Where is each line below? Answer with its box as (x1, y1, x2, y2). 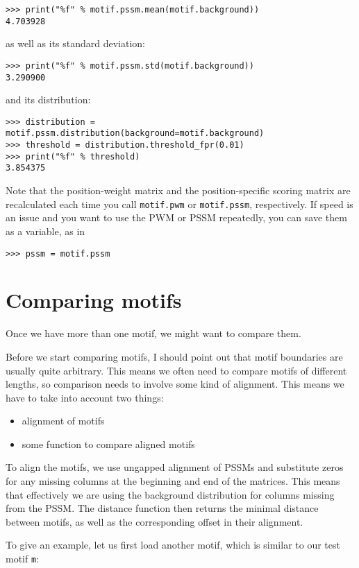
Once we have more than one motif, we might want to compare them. (6, 326, 301, 341)
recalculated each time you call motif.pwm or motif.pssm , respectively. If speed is (6, 196, 353, 211)
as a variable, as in (6, 223, 85, 238)
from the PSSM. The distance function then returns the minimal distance (6, 501, 319, 515)
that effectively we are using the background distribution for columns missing (6, 487, 335, 501)
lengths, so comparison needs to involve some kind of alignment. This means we (6, 377, 344, 391)
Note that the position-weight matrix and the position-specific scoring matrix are (6, 183, 351, 198)
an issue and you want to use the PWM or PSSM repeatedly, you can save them (6, 210, 347, 225)
